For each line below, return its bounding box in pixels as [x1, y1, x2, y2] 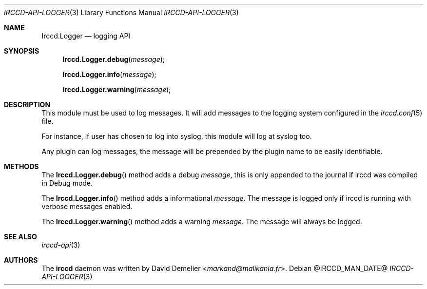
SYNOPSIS [4, 47, 39, 55]
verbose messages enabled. [41, 202, 133, 211]
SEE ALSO [4, 232, 37, 241]
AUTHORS [4, 256, 38, 264]
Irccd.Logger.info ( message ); [62, 70, 156, 78]
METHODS [4, 162, 39, 171]
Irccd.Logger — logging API [41, 32, 131, 40]
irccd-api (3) [41, 241, 80, 249]
